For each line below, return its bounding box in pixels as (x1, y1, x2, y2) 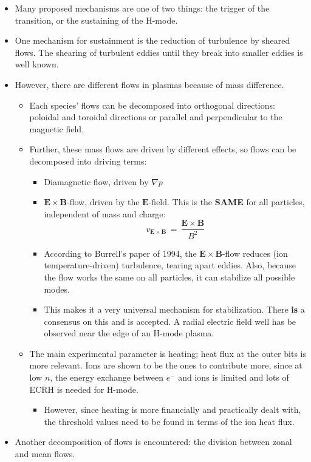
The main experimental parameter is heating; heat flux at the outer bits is (29, 347, 306, 359)
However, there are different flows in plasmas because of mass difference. (15, 78, 284, 90)
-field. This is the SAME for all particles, (148, 195, 305, 208)
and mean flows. (15, 447, 75, 460)
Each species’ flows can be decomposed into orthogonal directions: (29, 98, 275, 111)
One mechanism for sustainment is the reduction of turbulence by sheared (15, 34, 290, 47)
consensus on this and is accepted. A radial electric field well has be (44, 314, 296, 327)
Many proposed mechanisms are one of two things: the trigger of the (15, 2, 270, 14)
